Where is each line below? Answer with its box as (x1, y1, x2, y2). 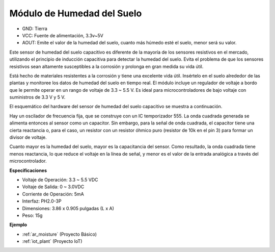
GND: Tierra (22, 26, 48, 32)
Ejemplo (9, 222, 28, 228)
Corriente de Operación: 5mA (22, 191, 84, 197)
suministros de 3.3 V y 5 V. (9, 94, 66, 100)
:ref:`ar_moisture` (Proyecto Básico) (22, 231, 97, 237)
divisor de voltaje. (9, 134, 47, 140)
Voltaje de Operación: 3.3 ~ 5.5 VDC (22, 177, 98, 183)
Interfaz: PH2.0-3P (22, 198, 62, 204)
